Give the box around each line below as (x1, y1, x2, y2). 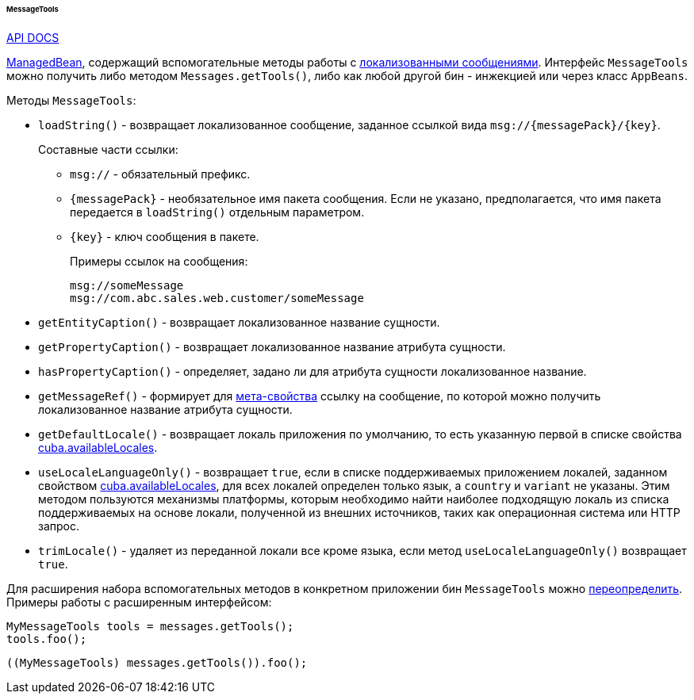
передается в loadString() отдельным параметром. (70, 205, 365, 219)
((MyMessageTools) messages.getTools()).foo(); (6, 656, 308, 669)
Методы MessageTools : (6, 93, 136, 107)
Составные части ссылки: (38, 142, 178, 156)
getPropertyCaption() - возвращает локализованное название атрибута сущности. (38, 339, 506, 354)
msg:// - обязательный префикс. (70, 166, 251, 181)
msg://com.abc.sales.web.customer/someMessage (70, 291, 364, 304)
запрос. (38, 518, 80, 533)
